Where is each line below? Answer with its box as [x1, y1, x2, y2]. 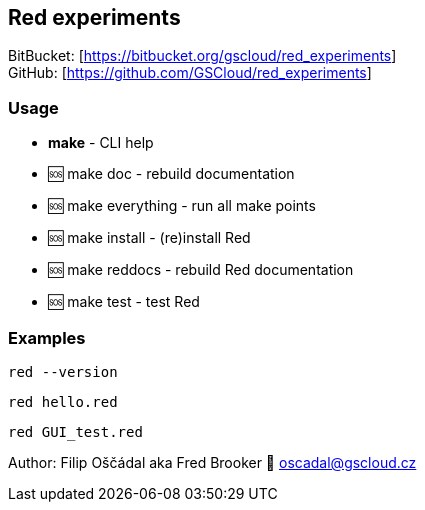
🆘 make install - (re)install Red [48, 229, 251, 247]
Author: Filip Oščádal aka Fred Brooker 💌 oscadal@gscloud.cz [8, 453, 417, 471]
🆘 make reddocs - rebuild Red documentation [48, 261, 354, 279]
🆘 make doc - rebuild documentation [48, 165, 295, 183]
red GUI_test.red [8, 423, 143, 440]
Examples [8, 327, 86, 348]
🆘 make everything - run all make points [48, 197, 316, 215]
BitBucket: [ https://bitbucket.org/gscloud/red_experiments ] [8, 47, 397, 65]
